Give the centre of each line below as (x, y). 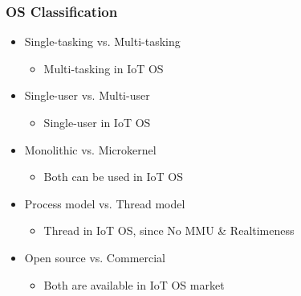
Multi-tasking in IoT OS (104, 68)
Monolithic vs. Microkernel (90, 149)
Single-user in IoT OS (97, 122)
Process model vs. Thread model (105, 203)
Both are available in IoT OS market (134, 284)
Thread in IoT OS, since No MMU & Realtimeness (169, 230)
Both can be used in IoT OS (113, 177)
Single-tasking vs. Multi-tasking (102, 41)
